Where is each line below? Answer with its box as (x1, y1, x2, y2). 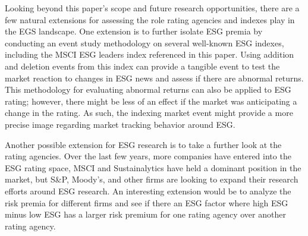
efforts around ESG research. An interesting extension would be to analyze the (5, 184, 291, 197)
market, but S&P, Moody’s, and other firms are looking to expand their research (5, 173, 298, 185)
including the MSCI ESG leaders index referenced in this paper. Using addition (5, 48, 294, 61)
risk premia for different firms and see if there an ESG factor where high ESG (5, 196, 288, 209)
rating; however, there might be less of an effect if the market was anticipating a (5, 95, 297, 107)
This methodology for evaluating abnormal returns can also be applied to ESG (5, 83, 291, 96)
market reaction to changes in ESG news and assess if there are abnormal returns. (5, 71, 304, 84)
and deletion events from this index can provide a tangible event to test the (5, 59, 280, 72)
